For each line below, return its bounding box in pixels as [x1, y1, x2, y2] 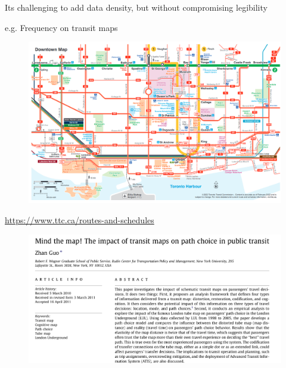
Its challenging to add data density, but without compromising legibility [5, 1, 268, 13]
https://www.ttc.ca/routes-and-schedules [5, 213, 154, 226]
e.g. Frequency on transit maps [5, 21, 118, 33]
